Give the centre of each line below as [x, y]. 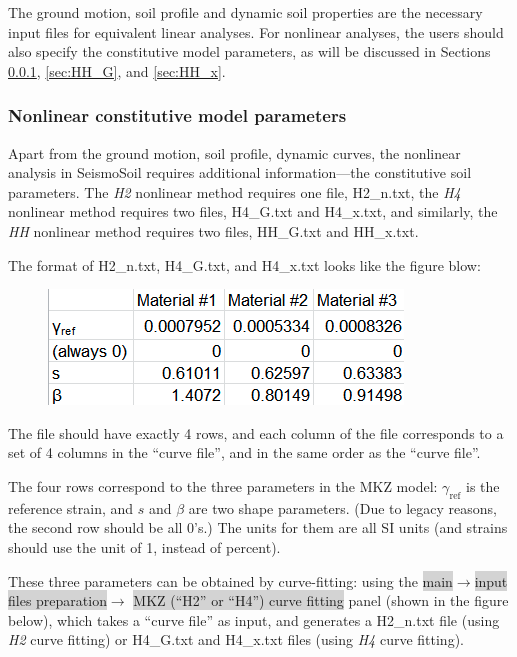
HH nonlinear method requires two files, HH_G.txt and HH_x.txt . [213, 230]
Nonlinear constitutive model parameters [177, 115]
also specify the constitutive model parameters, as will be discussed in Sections [249, 51]
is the [483, 485]
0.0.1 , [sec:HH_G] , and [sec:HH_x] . [117, 70]
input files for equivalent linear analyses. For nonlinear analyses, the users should [256, 31]
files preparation [57, 600]
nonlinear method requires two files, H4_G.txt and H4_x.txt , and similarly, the [253, 211]
